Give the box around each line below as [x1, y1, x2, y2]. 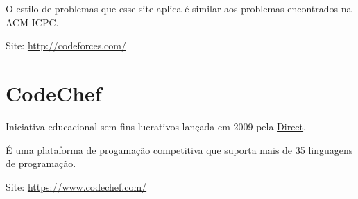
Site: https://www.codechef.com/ [6, 179, 147, 193]
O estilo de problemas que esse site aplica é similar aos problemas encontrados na [6, 1, 352, 15]
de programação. [6, 156, 76, 171]
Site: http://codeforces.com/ [6, 38, 126, 53]
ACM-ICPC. [6, 15, 59, 29]
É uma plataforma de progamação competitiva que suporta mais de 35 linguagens [6, 142, 353, 157]
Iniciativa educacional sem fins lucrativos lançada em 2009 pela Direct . [6, 119, 306, 133]
